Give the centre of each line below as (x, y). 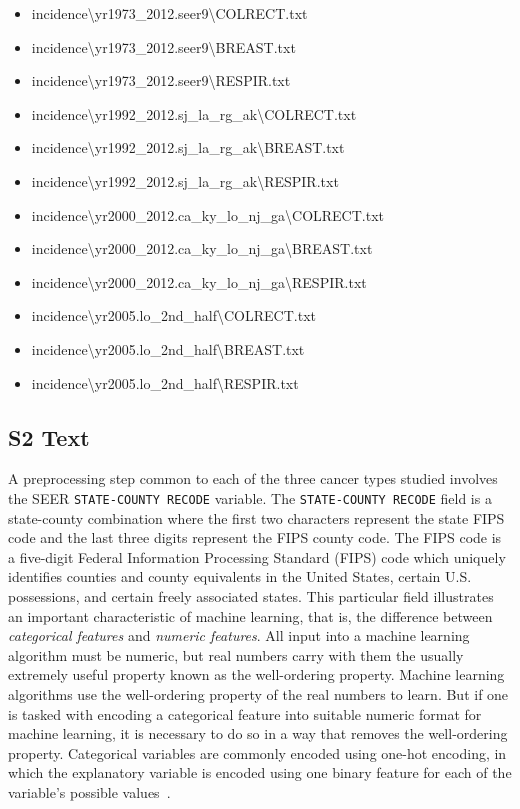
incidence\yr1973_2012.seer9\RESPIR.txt (161, 80)
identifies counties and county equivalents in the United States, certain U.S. (240, 576)
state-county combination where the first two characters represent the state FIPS (256, 517)
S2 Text (49, 436)
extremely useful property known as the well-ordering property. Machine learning (256, 674)
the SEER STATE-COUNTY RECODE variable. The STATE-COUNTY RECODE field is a (250, 497)
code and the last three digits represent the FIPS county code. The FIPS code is (255, 537)
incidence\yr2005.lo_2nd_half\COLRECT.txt (173, 315)
